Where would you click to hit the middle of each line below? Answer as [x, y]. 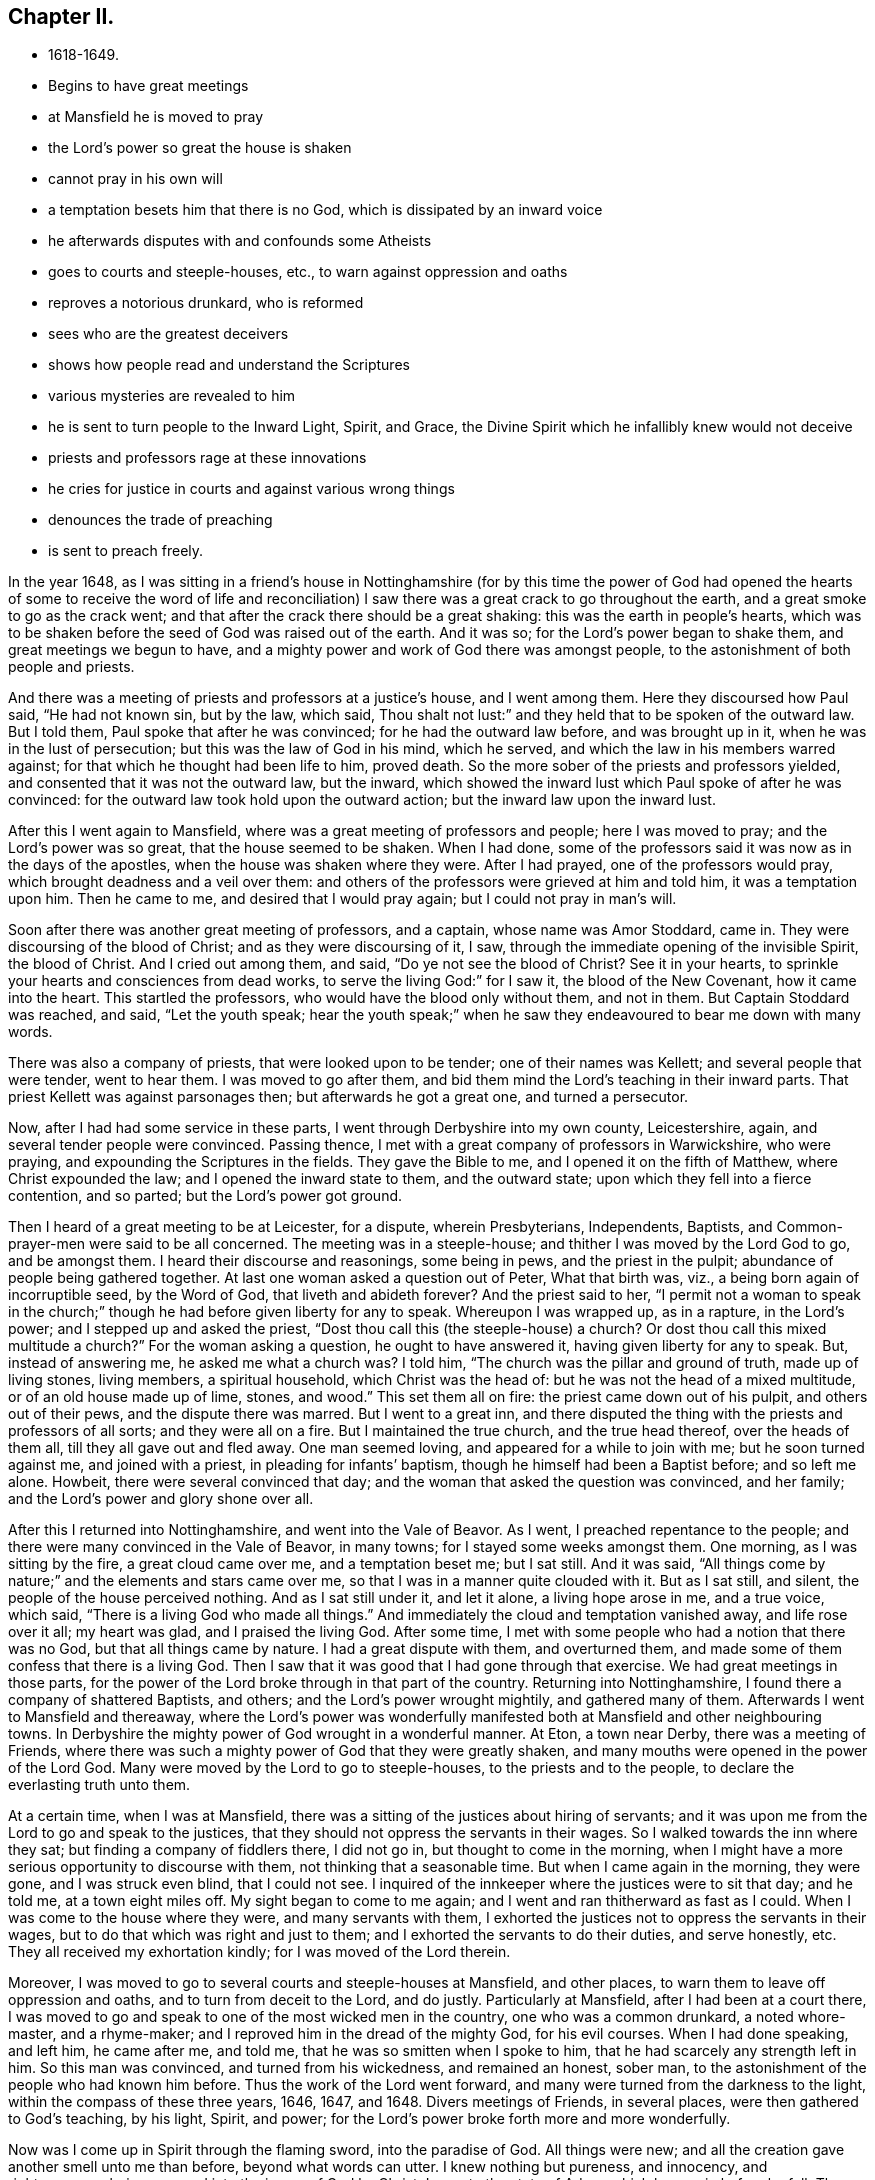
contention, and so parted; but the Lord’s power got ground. [205, 1196]
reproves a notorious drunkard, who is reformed [206, 303]
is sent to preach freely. [126, 551]
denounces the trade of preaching [160, 520]
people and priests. [71, 667]
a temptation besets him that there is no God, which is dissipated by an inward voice [325, 210]
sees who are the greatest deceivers [168, 334]
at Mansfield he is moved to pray [156, 117]
